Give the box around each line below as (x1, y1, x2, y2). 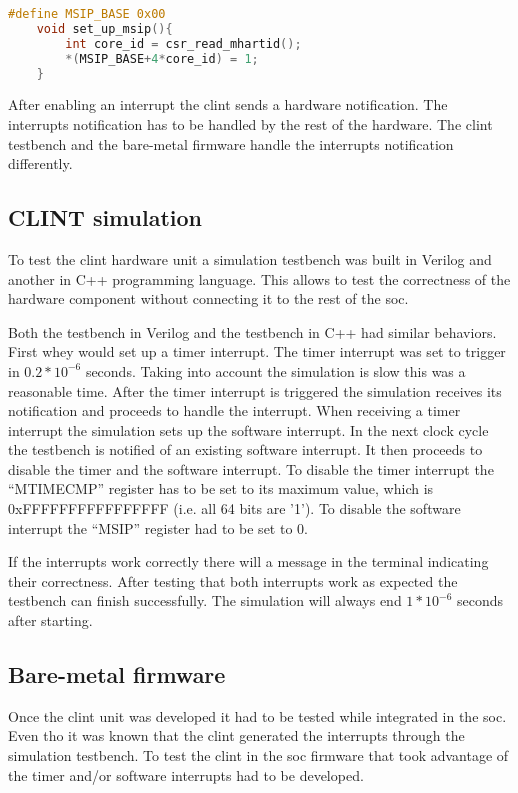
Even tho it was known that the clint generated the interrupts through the (8, 725, 465, 746)
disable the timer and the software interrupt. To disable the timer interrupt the (8, 458, 494, 479)
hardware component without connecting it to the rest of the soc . (8, 288, 409, 309)
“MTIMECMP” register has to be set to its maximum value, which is (8, 478, 434, 499)
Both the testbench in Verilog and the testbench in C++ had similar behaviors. (8, 321, 497, 342)
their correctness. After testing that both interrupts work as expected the (8, 570, 458, 591)
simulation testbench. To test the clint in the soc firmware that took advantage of (8, 745, 509, 766)
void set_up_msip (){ (36, 21, 173, 36)
